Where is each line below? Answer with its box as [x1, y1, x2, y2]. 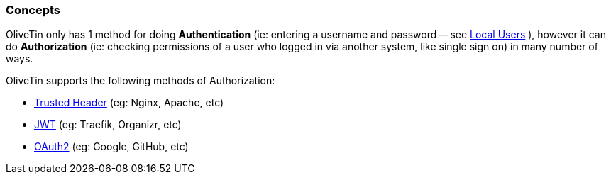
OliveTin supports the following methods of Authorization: [6, 74, 275, 87]
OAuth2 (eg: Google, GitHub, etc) [34, 140, 189, 153]
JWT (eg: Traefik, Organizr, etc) [34, 118, 182, 131]
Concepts [6, 3, 61, 17]
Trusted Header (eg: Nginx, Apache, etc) [34, 96, 224, 109]
